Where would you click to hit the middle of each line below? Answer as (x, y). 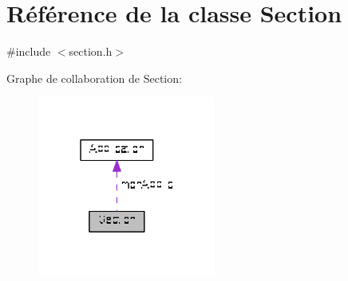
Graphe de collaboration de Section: (94, 78)
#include (29, 51)
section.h (91, 51)
